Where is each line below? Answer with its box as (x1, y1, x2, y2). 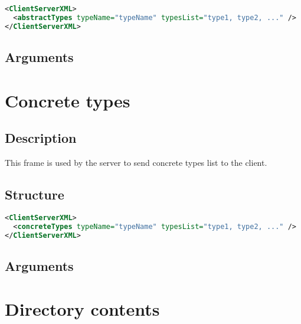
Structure (5, 185, 64, 203)
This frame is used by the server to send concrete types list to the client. (5, 156, 267, 168)
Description (5, 129, 77, 147)
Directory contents (5, 297, 160, 321)
